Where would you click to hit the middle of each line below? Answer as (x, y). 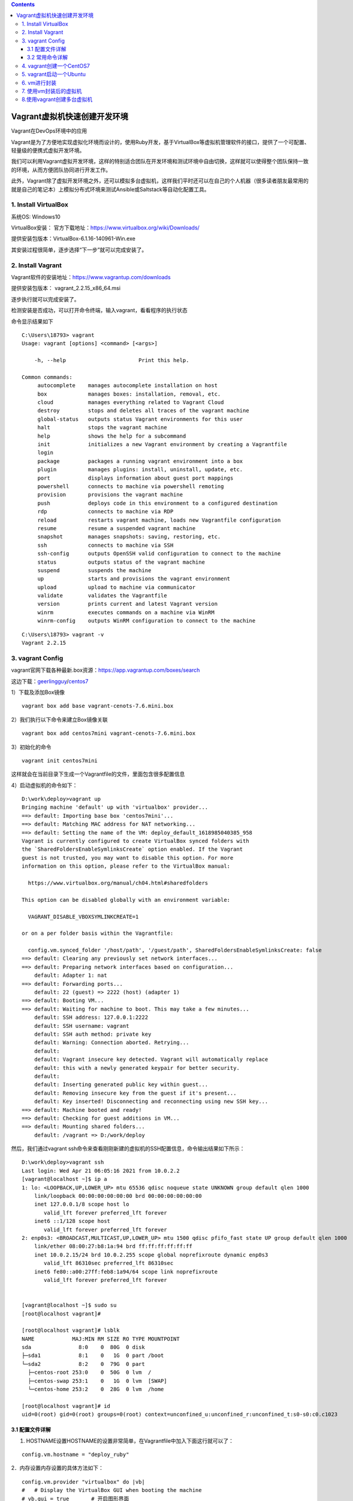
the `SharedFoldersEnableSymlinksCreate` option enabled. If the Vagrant (132, 849)
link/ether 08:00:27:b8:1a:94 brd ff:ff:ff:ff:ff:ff (113, 1246)
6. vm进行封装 (39, 83)
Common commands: (47, 377)
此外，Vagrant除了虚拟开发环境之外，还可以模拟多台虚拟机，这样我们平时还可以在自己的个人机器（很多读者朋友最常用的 (160, 181)
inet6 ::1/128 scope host (72, 1221)
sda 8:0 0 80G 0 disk (83, 1347)
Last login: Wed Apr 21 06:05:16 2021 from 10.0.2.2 (101, 1170)
